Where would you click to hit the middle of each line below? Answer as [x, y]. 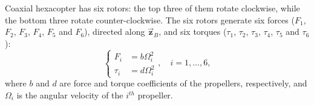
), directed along [115, 31]
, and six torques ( [193, 31]
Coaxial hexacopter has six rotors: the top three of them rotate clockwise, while [152, 8]
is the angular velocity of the [70, 95]
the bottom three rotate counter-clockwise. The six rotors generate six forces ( [150, 19]
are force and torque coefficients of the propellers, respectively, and [183, 83]
